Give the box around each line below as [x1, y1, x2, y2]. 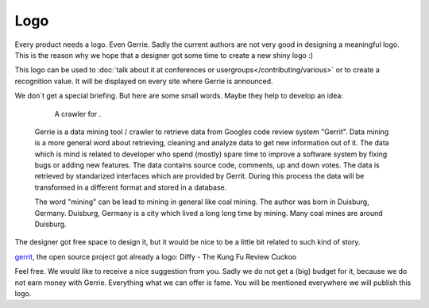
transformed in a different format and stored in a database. [34, 183, 227, 192]
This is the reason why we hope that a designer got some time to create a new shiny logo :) [14, 50, 314, 60]
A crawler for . [54, 109, 102, 118]
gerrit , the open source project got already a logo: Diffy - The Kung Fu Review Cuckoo [14, 252, 297, 261]
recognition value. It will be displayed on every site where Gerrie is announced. [14, 76, 273, 86]
